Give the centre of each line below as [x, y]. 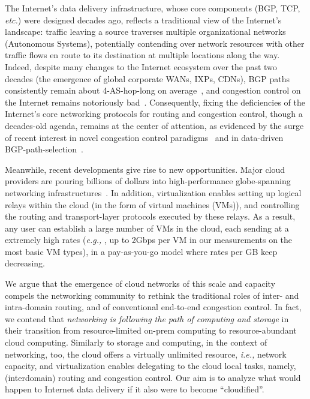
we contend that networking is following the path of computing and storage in [147, 318]
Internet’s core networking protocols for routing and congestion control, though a [154, 114]
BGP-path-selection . [44, 149]
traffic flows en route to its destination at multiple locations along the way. [142, 55]
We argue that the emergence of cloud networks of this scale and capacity [140, 283]
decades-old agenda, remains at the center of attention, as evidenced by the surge [154, 125]
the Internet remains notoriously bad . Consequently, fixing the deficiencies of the [155, 102]
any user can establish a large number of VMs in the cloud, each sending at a [147, 228]
